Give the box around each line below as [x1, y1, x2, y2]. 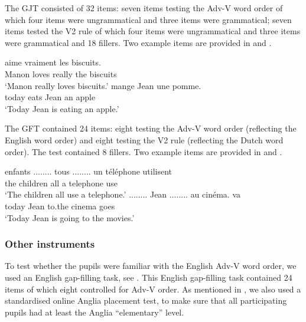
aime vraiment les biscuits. [5, 56, 101, 68]
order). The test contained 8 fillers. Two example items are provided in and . [5, 145, 282, 157]
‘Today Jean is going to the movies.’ [5, 211, 135, 224]
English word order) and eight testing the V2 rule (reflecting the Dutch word [5, 133, 284, 146]
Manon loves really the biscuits [5, 67, 117, 80]
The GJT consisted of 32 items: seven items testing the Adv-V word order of [5, 2, 283, 14]
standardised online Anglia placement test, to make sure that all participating [5, 294, 287, 307]
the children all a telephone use [5, 176, 118, 189]
